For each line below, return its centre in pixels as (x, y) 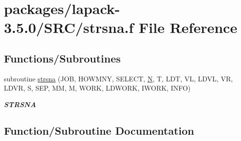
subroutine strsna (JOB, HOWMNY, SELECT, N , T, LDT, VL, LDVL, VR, (119, 78)
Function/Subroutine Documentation (99, 130)
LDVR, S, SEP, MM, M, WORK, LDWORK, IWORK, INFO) (97, 88)
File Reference (188, 27)
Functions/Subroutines (62, 58)
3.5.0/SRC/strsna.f (69, 27)
